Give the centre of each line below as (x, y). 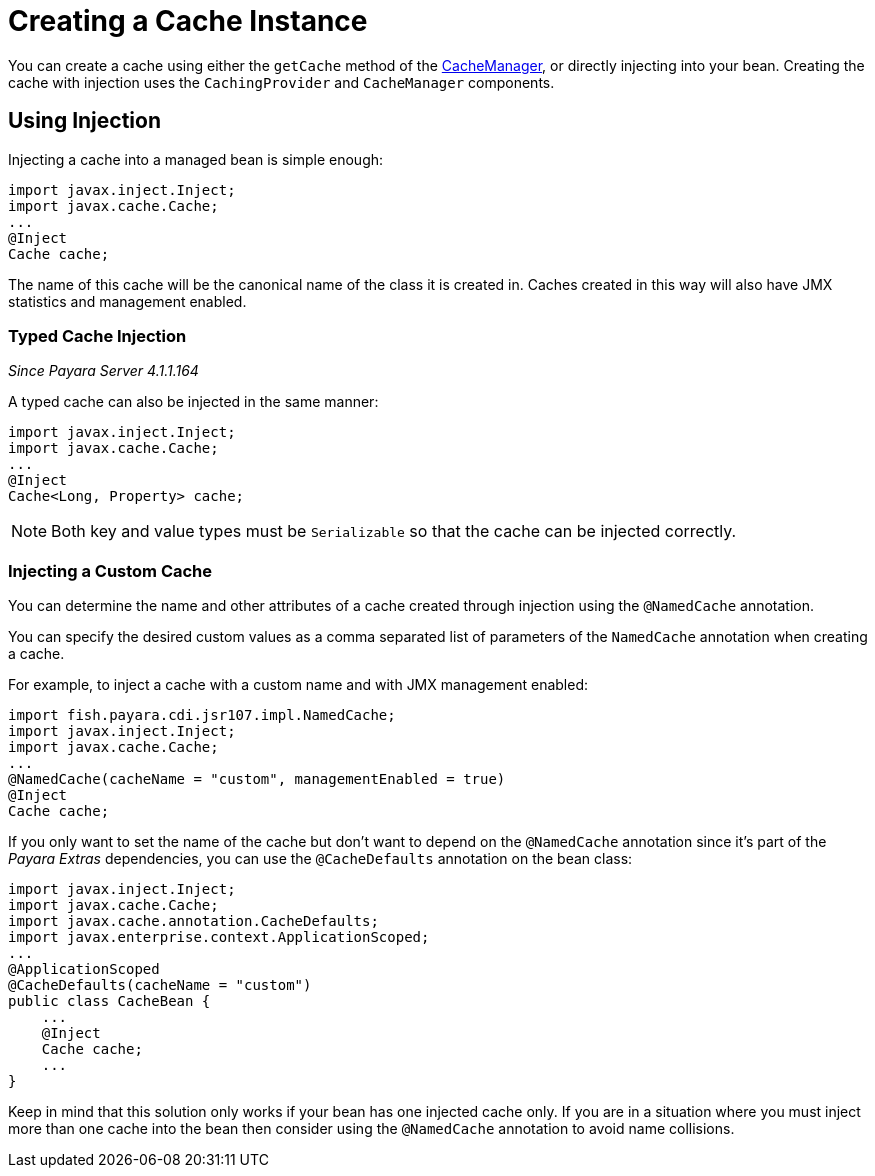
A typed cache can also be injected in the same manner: (193, 402)
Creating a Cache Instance (188, 21)
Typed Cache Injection (97, 335)
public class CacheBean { (109, 1001)
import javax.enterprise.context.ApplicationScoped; (219, 937)
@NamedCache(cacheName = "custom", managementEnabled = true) (257, 779)
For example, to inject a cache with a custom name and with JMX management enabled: (298, 685)
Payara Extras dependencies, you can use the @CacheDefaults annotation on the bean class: (320, 859)
